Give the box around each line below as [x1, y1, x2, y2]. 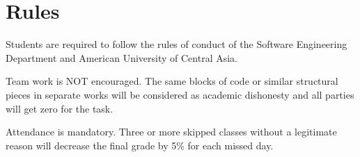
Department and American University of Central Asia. [6, 50, 238, 65]
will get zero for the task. [6, 101, 114, 115]
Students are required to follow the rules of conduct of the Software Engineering [6, 37, 347, 51]
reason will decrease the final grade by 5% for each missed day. [6, 138, 274, 152]
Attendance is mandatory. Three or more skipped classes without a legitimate [6, 124, 337, 139]
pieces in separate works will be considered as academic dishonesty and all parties [6, 87, 354, 101]
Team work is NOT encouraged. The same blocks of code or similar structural [6, 74, 338, 88]
